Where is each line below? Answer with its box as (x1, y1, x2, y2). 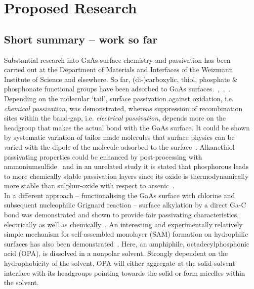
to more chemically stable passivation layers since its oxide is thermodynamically (4, 170, 249, 181)
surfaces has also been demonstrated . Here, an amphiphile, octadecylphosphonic (4, 238, 250, 248)
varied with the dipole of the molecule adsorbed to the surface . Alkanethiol (4, 141, 235, 152)
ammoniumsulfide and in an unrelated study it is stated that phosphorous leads (4, 161, 249, 171)
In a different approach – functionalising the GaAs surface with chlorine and (4, 190, 235, 200)
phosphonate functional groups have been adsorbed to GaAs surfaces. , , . (4, 83, 231, 94)
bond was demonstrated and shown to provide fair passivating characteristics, (4, 209, 239, 220)
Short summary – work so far (4, 31, 158, 46)
